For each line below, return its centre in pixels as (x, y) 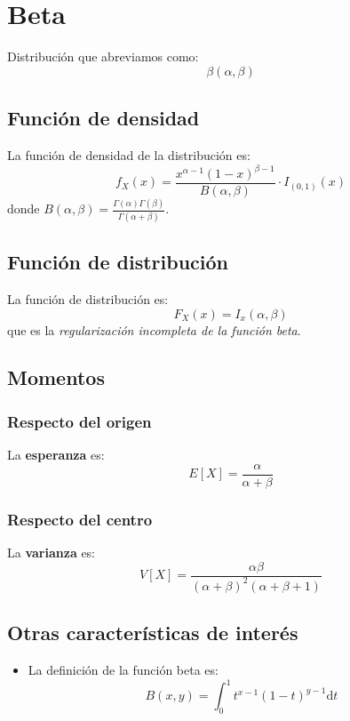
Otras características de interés (153, 633)
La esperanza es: (56, 455)
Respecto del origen (80, 421)
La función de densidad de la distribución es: (129, 154)
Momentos (56, 377)
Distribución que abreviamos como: (103, 56)
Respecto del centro (80, 519)
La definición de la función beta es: (123, 670)
